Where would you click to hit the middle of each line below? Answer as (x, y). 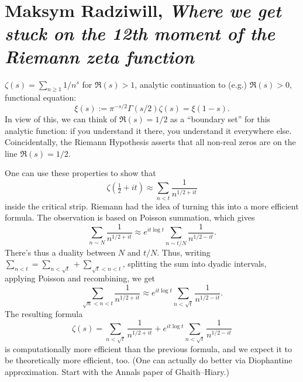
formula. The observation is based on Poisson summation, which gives (130, 217)
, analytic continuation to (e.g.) (191, 84)
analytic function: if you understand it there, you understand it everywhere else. (148, 130)
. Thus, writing (184, 252)
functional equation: (41, 97)
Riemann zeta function (99, 56)
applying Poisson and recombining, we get (80, 278)
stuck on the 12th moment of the (140, 33)
